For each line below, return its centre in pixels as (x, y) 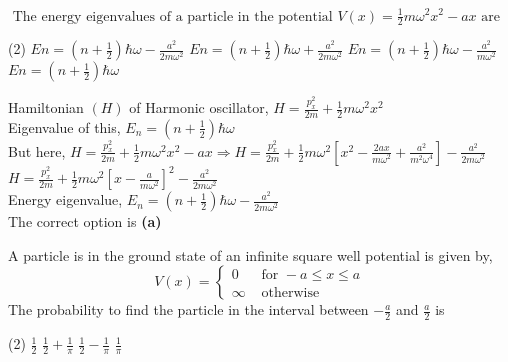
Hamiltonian (46, 107)
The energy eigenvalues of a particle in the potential (172, 16)
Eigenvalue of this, (64, 126)
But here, (37, 150)
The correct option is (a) (85, 221)
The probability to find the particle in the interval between (188, 309)
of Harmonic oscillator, (199, 107)
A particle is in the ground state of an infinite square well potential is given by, (250, 254)
